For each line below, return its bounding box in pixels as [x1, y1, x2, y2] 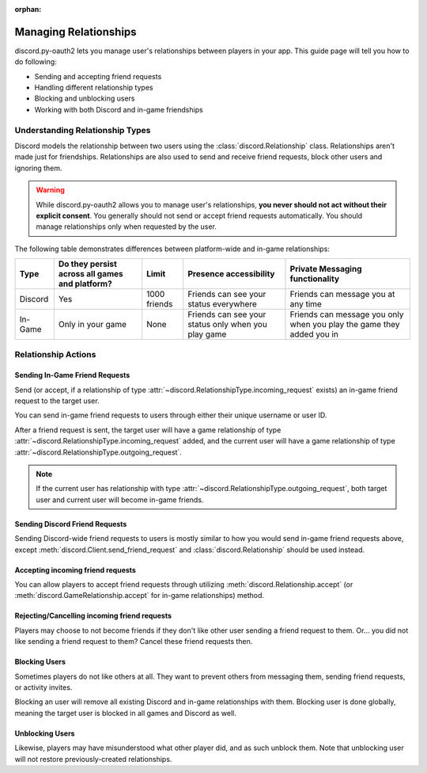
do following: [14, 57, 57, 67]
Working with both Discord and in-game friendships [34, 105, 203, 114]
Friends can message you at [289, 289, 395, 300]
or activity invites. [14, 682, 73, 692]
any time [289, 299, 322, 310]
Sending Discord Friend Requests [14, 519, 127, 528]
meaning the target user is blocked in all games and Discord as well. [14, 708, 237, 718]
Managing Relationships [14, 25, 138, 39]
